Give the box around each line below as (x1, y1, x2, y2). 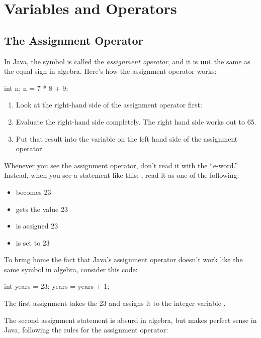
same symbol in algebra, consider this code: (4, 264, 138, 274)
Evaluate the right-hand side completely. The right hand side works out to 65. (16, 116, 256, 127)
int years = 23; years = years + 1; (4, 281, 110, 291)
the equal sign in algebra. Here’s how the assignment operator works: (4, 66, 217, 76)
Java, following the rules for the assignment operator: (4, 324, 168, 335)
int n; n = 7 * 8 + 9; (4, 82, 68, 93)
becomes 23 (16, 186, 51, 197)
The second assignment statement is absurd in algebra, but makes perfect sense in (4, 314, 257, 325)
